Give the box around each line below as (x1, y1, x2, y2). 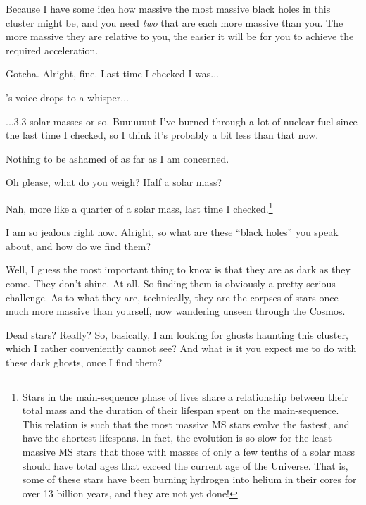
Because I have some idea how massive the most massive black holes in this (6, 1, 331, 15)
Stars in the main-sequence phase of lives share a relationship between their (22, 389, 348, 404)
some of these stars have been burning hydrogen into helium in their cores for (22, 472, 357, 487)
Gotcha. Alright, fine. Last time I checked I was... (6, 66, 220, 81)
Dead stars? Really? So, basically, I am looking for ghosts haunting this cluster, (6, 327, 348, 342)
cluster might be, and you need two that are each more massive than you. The (6, 15, 343, 30)
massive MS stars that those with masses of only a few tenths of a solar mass (22, 444, 355, 459)
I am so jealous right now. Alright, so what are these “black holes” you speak (6, 225, 339, 239)
